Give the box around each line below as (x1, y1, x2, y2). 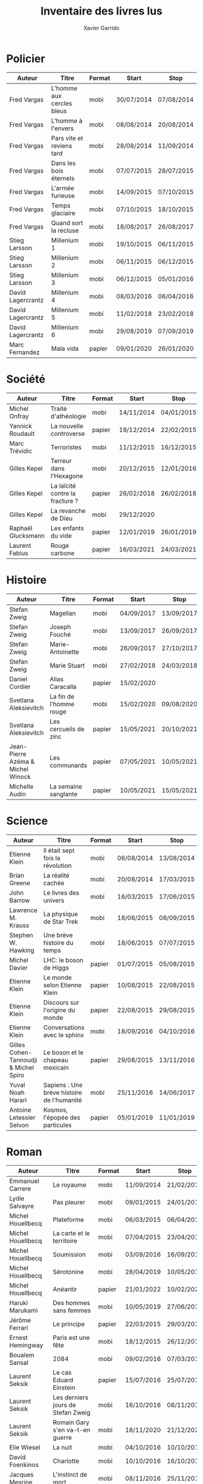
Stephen (9, 931, 33, 939)
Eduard (53, 1376, 74, 1384)
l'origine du (43, 1006, 76, 1014)
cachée (43, 879, 65, 887)
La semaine (49, 782, 83, 790)
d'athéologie (50, 412, 86, 420)
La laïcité (50, 481, 77, 490)
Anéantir (53, 1285, 77, 1293)
